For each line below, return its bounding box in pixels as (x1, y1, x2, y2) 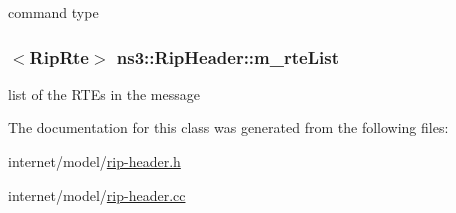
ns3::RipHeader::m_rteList (116, 44, 339, 69)
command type (8, 2, 99, 22)
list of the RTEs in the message (8, 83, 200, 104)
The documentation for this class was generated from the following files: (8, 117, 449, 138)
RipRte (29, 44, 89, 69)
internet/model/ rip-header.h (8, 151, 181, 171)
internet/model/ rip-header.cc (8, 184, 186, 205)
